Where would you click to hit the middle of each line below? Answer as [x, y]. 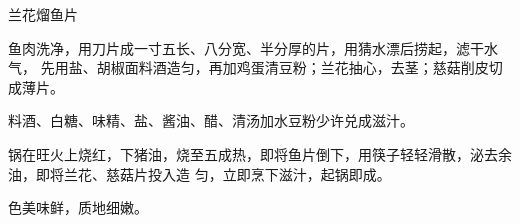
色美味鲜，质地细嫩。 [78, 207]
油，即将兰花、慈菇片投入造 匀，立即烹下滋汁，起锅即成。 [199, 173]
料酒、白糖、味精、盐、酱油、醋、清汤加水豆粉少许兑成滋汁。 [211, 120]
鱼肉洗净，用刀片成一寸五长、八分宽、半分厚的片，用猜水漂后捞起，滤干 [246, 47]
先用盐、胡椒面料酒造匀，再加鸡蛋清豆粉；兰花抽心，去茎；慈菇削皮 [264, 67]
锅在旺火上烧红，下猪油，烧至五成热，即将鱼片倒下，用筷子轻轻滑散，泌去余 [260, 153]
